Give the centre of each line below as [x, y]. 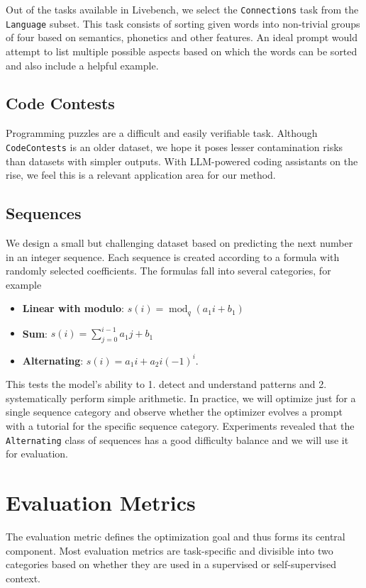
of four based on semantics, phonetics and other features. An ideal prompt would [182, 37]
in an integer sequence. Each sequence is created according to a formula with [173, 256]
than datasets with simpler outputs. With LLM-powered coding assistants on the [182, 161]
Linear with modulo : [73, 308]
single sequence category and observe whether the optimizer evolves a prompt [174, 412]
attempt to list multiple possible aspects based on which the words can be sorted [182, 51]
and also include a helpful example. [82, 65]
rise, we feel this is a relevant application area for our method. [141, 175]
